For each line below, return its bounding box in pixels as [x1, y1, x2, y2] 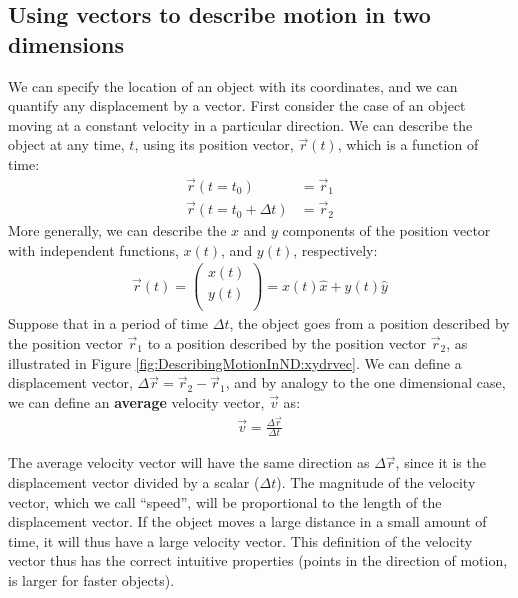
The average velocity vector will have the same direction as [8, 452, 370, 473]
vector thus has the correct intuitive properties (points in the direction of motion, [8, 550, 508, 571]
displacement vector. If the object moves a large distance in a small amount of [8, 511, 487, 532]
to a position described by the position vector [147, 333, 427, 354]
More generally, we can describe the [8, 220, 227, 241]
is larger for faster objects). [8, 569, 175, 590]
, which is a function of [337, 134, 479, 155]
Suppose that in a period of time [8, 313, 209, 334]
